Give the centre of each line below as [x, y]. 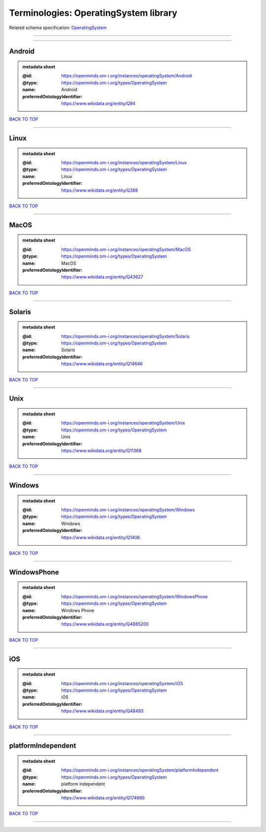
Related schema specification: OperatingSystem [58, 28]
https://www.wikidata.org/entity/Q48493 [102, 711]
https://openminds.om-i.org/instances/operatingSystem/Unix [123, 423]
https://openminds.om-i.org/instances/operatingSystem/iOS [122, 683]
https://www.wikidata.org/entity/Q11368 [101, 451]
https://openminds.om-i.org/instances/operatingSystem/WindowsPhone [134, 596]
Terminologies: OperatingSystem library [93, 13]
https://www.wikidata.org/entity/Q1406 [101, 537]
